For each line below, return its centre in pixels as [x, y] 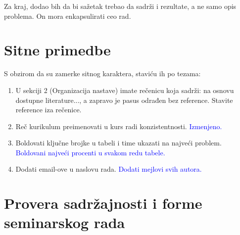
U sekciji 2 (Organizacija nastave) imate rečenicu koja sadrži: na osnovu [125, 90]
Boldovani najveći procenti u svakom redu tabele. [90, 152]
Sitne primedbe [57, 50]
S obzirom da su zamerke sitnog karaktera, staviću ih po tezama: [102, 73]
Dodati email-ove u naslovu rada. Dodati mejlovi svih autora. [109, 169]
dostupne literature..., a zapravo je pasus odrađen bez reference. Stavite [124, 100]
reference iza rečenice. [48, 110]
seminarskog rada [65, 222]
